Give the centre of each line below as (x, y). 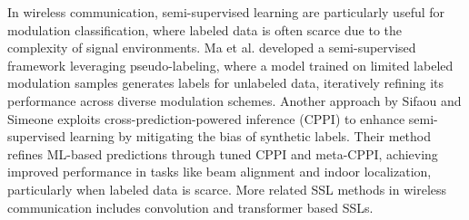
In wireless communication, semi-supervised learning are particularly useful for (226, 12)
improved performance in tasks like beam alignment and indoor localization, (220, 172)
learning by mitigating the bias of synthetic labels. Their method (250, 136)
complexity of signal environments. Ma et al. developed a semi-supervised (212, 48)
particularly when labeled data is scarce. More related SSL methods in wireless (227, 189)
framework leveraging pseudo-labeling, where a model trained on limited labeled (230, 65)
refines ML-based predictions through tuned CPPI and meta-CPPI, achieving (223, 153)
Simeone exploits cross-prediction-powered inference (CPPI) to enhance (206, 118)
